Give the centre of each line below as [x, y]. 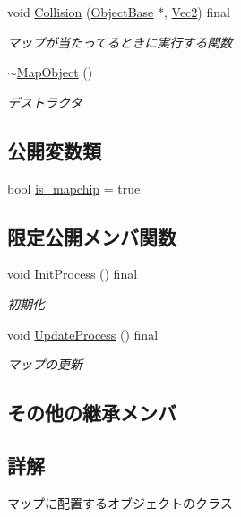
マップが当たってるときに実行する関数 [120, 42]
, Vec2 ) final [197, 12]
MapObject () [55, 72]
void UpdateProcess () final [83, 334]
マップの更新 [45, 364]
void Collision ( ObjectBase [81, 12]
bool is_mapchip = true [74, 188]
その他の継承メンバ [92, 413]
